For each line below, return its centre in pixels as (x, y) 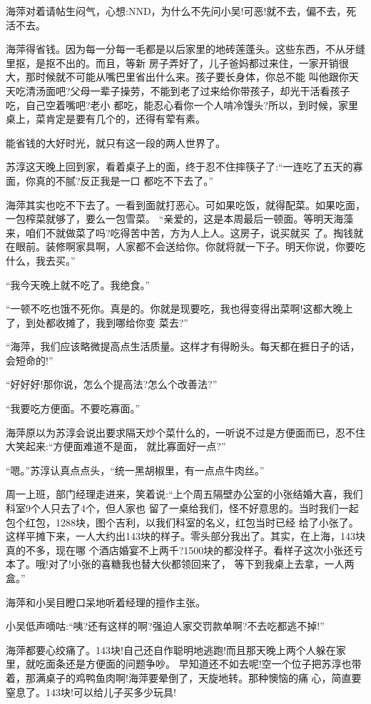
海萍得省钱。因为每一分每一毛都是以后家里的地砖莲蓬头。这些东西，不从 (176, 49)
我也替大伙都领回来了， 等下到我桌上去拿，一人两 (238, 564)
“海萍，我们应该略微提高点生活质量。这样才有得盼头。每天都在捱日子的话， (183, 346)
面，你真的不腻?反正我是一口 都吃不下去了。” (110, 180)
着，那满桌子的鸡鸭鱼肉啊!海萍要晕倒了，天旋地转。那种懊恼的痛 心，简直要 (184, 677)
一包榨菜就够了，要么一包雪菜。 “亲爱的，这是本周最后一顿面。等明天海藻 (180, 219)
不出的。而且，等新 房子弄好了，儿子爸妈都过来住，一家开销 (197, 62)
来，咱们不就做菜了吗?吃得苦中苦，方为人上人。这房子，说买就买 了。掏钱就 (185, 232)
